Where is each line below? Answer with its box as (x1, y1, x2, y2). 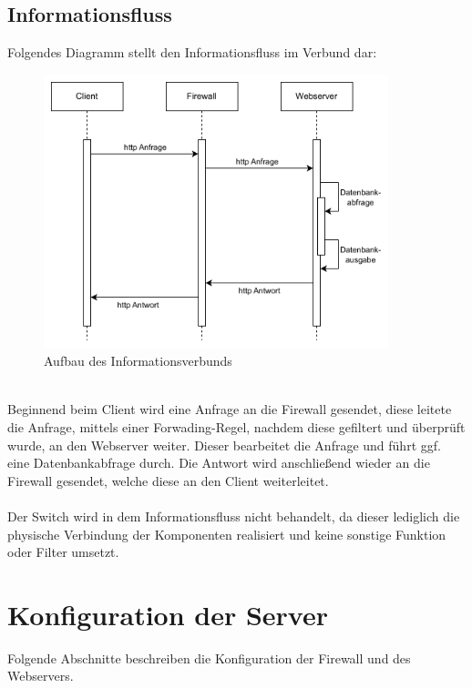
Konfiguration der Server (7, 595, 328, 632)
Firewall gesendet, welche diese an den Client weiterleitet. (7, 470, 329, 490)
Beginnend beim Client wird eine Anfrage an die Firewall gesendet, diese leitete (7, 400, 452, 419)
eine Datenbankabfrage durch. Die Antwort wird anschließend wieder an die (7, 453, 430, 472)
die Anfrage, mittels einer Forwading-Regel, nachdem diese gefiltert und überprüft (7, 417, 466, 436)
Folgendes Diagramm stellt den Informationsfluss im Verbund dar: (7, 43, 377, 62)
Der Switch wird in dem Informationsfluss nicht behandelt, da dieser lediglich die (7, 506, 460, 525)
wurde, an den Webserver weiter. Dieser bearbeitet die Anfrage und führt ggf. (7, 435, 441, 454)
